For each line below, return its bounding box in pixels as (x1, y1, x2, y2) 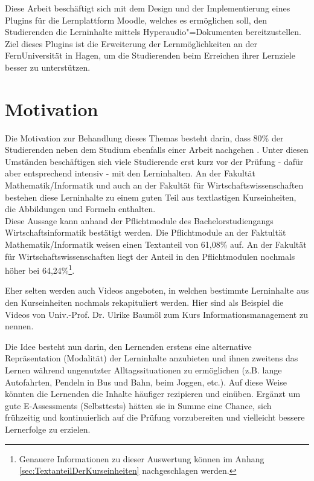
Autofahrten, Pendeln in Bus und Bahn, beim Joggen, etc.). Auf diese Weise (5, 375, 287, 388)
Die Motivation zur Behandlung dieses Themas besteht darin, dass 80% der (5, 131, 284, 144)
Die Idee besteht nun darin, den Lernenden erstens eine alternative (5, 340, 252, 352)
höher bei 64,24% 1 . (5, 262, 75, 276)
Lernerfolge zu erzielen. (5, 423, 91, 435)
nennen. (5, 320, 34, 332)
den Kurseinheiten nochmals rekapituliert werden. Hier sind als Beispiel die (5, 296, 284, 309)
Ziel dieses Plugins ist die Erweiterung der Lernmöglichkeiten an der (5, 37, 257, 50)
